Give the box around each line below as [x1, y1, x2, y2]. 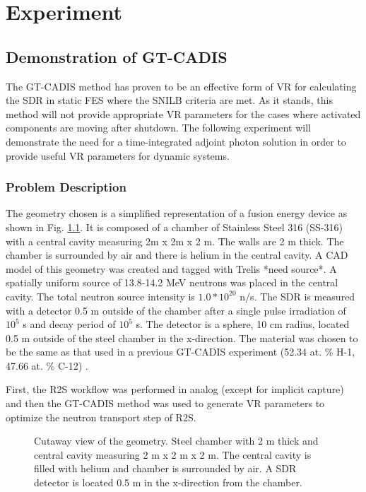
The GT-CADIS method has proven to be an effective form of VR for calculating [6, 78, 357, 93]
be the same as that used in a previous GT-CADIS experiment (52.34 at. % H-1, [6, 344, 355, 359]
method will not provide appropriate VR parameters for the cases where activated [6, 106, 361, 121]
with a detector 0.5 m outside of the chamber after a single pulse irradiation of [6, 303, 346, 317]
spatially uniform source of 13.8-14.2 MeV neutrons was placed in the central [6, 275, 338, 290]
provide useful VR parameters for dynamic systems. [6, 148, 230, 163]
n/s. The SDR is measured [240, 288, 355, 303]
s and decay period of [23, 317, 116, 332]
